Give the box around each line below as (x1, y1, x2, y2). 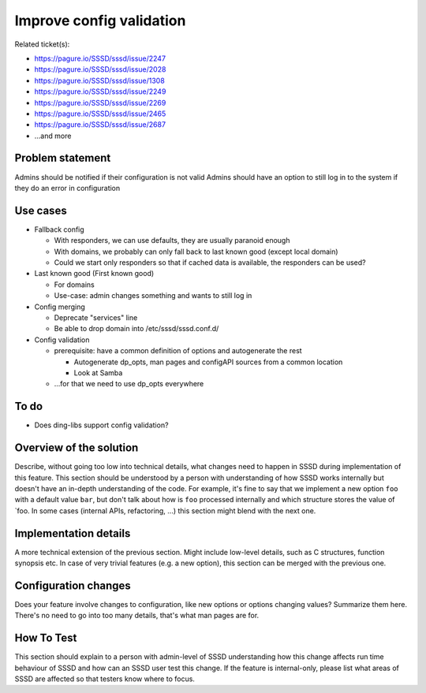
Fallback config (34, 225, 84, 234)
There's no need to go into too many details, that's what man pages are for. (14, 611, 260, 620)
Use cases (14, 203, 67, 217)
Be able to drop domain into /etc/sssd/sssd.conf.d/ (54, 324, 219, 333)
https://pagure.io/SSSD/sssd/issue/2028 (34, 65, 166, 74)
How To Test (14, 632, 77, 645)
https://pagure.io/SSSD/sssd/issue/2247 (34, 54, 166, 63)
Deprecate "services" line (54, 313, 138, 322)
